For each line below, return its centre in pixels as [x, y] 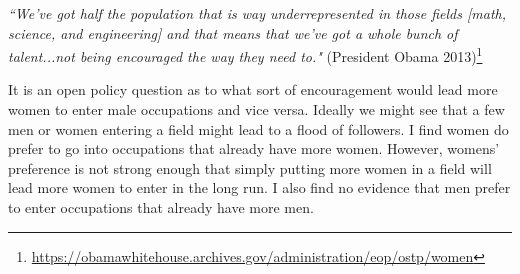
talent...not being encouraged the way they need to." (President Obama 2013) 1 [245, 54]
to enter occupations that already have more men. [161, 207]
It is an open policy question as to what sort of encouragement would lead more [253, 89]
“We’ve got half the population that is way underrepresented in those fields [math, [257, 13]
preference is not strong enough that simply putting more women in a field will [250, 167]
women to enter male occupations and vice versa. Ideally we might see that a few [256, 109]
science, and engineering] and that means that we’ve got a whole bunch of [233, 32]
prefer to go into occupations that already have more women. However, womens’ [254, 148]
